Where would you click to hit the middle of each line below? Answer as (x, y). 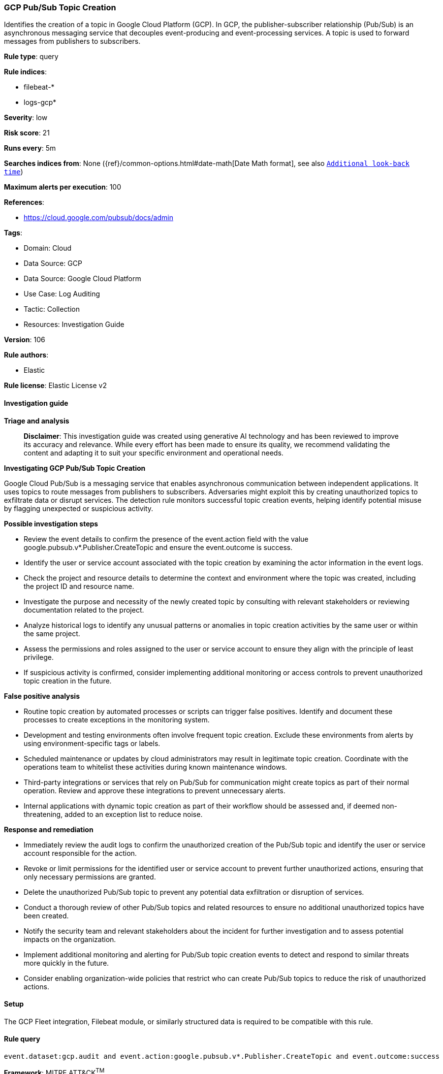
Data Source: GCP (53, 263)
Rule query (22, 1039)
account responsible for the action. (80, 853)
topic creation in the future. (68, 681)
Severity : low (26, 118)
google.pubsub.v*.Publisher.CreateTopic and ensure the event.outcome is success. (158, 547)
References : (24, 202)
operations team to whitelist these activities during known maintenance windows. (156, 767)
